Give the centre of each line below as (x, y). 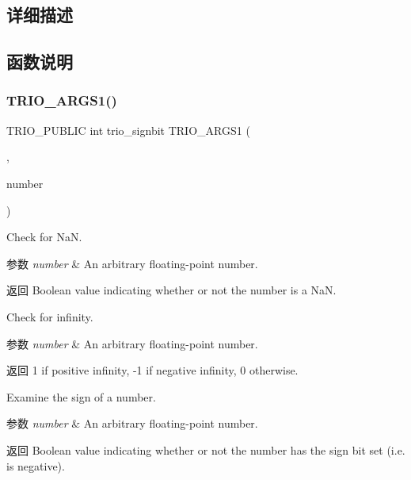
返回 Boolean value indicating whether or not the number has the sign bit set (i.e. (206, 449)
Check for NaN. (44, 237)
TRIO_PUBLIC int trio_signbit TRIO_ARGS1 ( (128, 130)
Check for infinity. (50, 316)
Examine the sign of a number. (81, 396)
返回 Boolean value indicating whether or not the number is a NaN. (171, 290)
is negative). (36, 465)
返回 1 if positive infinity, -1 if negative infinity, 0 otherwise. (152, 370)
